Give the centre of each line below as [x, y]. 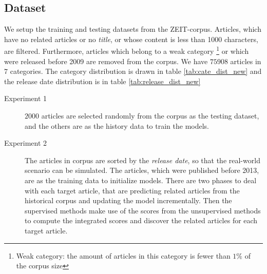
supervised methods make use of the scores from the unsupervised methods [143, 210]
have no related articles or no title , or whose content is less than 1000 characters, [131, 39]
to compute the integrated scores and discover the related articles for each [141, 220]
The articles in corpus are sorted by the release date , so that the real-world [142, 160]
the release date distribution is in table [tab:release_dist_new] [102, 81]
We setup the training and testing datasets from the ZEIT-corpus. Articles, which [133, 29]
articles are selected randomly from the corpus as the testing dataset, [150, 116]
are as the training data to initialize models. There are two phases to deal [141, 180]
